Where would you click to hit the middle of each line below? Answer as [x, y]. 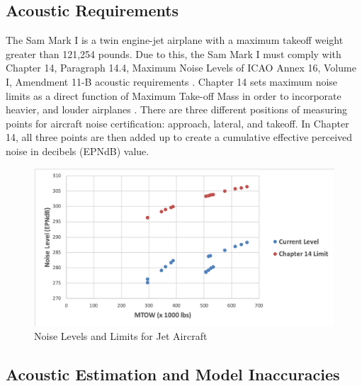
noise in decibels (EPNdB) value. [78, 151]
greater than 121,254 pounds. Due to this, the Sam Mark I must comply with [174, 53]
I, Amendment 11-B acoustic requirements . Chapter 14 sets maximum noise [172, 81]
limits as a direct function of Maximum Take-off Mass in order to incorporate [174, 95]
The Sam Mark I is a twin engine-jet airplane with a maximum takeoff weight [175, 40]
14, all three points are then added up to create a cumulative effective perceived [179, 137]
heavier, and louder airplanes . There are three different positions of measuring [177, 109]
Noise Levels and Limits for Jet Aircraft [121, 336]
